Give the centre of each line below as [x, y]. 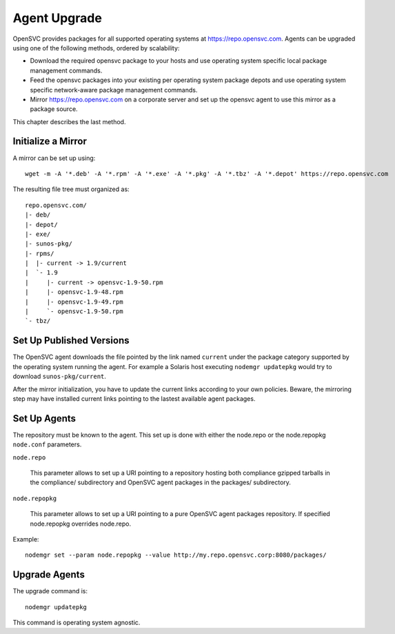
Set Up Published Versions [71, 340]
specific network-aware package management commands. [114, 90]
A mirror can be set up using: [54, 158]
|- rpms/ [40, 253]
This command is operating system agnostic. [77, 623]
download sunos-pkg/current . [60, 377]
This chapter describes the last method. [69, 121]
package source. [54, 109]
